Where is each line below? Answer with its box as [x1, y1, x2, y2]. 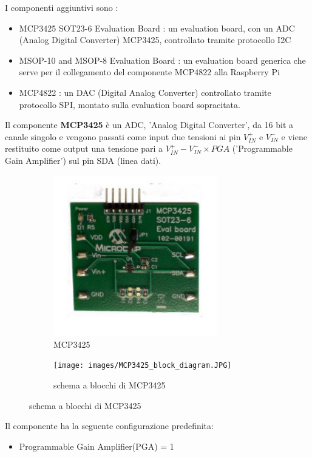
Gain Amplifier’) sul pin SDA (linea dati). [5, 154, 161, 166]
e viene [281, 130, 307, 143]
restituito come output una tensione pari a [5, 142, 163, 155]
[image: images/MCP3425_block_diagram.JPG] [53, 361, 232, 370]
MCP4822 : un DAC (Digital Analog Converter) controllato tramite [19, 86, 271, 98]
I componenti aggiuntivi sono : [5, 1, 118, 13]
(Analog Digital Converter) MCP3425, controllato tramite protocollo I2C [19, 33, 291, 46]
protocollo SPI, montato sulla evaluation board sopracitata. [19, 98, 240, 110]
